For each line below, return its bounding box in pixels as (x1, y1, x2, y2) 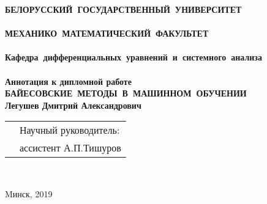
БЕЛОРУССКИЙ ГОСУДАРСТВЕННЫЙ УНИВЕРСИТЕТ (5, 3, 242, 15)
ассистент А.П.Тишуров (20, 140, 121, 155)
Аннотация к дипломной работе (5, 75, 132, 87)
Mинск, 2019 (5, 187, 53, 200)
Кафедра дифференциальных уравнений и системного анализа (5, 51, 262, 64)
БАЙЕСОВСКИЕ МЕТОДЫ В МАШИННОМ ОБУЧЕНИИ (5, 87, 247, 100)
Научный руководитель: (20, 123, 120, 137)
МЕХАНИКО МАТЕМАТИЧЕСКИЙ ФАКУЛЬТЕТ (5, 27, 209, 40)
